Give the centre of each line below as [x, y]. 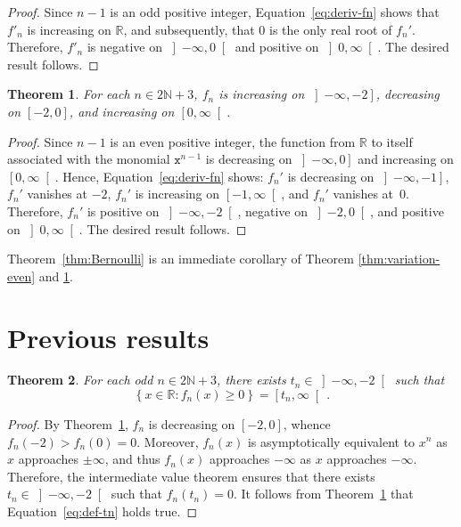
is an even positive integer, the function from [233, 141]
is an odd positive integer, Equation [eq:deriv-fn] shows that [275, 12]
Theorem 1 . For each [69, 94]
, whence [307, 423]
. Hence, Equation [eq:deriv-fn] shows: [159, 176]
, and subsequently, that [189, 29]
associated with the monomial [89, 159]
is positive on [123, 211]
